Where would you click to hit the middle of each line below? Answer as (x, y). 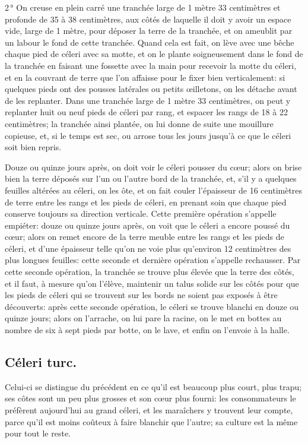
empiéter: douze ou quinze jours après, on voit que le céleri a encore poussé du (147, 225)
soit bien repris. (33, 147)
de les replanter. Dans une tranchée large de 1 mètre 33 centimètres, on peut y (148, 100)
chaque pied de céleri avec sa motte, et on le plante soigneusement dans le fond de (154, 54)
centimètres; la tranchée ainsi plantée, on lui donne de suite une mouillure (139, 123)
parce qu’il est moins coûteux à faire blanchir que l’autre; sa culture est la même (151, 421)
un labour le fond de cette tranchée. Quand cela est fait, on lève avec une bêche (150, 42)
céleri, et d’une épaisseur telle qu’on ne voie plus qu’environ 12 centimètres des (148, 248)
